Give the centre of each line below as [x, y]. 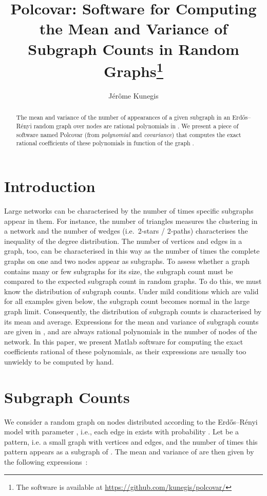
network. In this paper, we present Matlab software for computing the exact [124, 341]
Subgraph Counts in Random [133, 49]
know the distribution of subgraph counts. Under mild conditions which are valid [131, 291]
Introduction [50, 186]
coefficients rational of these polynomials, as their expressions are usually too [125, 351]
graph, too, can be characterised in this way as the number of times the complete [132, 251]
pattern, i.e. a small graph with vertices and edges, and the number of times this [131, 441]
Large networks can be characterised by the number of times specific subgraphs [129, 210]
